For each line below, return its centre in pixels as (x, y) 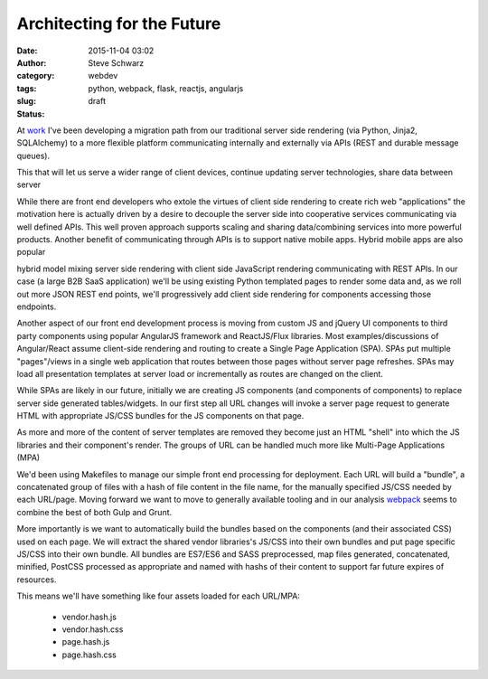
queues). (33, 156)
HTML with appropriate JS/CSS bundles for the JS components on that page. (160, 416)
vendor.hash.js (89, 617)
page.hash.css (89, 655)
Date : (27, 51)
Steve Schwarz (116, 62)
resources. (37, 580)
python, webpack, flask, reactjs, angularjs (166, 88)
